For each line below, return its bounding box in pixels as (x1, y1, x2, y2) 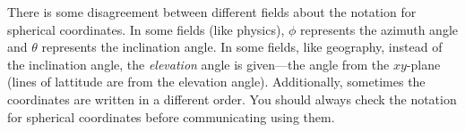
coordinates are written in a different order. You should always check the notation (7, 89, 457, 108)
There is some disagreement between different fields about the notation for (7, 3, 417, 21)
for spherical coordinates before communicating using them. (7, 107, 335, 126)
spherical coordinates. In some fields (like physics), (7, 20, 285, 38)
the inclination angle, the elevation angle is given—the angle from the (7, 54, 390, 73)
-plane (406, 54, 441, 73)
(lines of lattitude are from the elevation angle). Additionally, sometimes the (7, 72, 426, 91)
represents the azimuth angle (299, 20, 458, 38)
